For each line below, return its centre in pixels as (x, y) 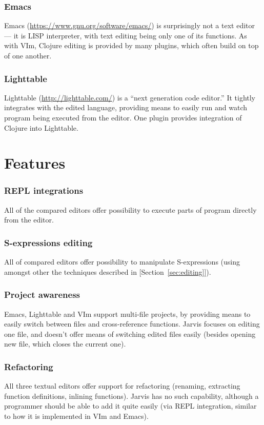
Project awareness (42, 295)
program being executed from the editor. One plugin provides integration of (123, 117)
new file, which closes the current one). (65, 344)
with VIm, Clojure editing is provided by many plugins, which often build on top (131, 45)
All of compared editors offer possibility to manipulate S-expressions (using (122, 262)
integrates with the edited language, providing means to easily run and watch (126, 107)
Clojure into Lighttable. (41, 127)
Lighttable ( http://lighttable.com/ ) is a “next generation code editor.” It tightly (130, 97)
